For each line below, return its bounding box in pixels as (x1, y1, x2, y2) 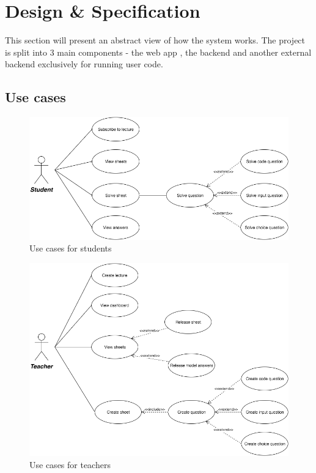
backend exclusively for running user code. (5, 58, 163, 70)
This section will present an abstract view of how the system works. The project (5, 34, 306, 47)
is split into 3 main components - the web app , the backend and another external (5, 45, 312, 58)
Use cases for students (29, 242, 112, 255)
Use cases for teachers (29, 458, 111, 471)
